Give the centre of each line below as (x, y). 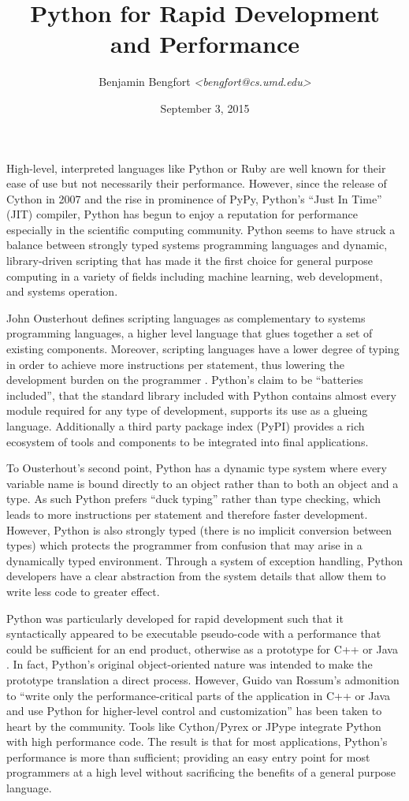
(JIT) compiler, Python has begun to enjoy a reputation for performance (182, 214)
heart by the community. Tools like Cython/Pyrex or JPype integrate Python (194, 726)
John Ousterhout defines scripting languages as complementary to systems (186, 317)
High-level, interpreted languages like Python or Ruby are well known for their (196, 168)
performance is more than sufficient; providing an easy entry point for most (188, 756)
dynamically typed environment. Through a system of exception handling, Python (204, 560)
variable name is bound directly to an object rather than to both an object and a (203, 483)
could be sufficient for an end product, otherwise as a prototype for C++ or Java (202, 648)
